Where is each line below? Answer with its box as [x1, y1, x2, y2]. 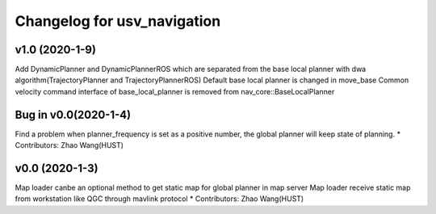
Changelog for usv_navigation [15, 12, 221, 30]
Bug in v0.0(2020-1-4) [15, 107, 132, 121]
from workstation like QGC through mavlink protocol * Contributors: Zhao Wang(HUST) [15, 194, 304, 204]
